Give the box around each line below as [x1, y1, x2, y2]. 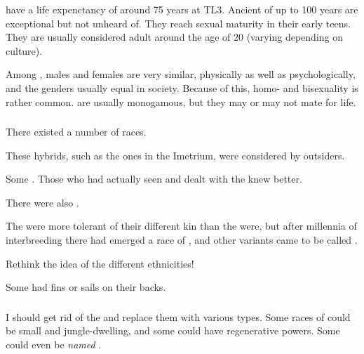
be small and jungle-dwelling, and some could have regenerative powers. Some [6, 323, 340, 338]
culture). [6, 43, 43, 58]
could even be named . [6, 336, 102, 351]
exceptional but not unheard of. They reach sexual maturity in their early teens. [6, 15, 351, 30]
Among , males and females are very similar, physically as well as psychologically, [6, 67, 356, 81]
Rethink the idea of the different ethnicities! [6, 256, 194, 270]
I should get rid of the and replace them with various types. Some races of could [6, 309, 351, 324]
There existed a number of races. [6, 124, 147, 139]
